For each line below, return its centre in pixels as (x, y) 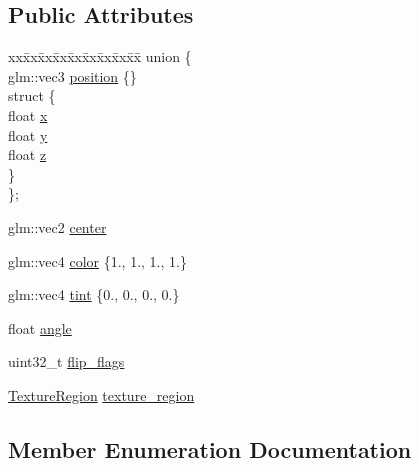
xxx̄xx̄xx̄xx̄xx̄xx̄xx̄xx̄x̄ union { (100, 56)
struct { (32, 95)
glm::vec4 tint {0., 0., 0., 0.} (94, 294)
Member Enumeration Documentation (210, 448)
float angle (40, 327)
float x (28, 114)
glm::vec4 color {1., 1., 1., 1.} (97, 260)
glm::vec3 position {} (72, 75)
